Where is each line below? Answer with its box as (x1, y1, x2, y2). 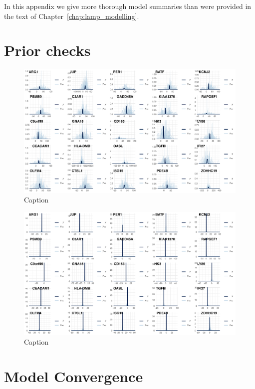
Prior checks (4, 40, 91, 60)
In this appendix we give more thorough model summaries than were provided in (4, 1, 252, 11)
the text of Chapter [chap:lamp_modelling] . (4, 10, 139, 21)
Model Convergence (4, 366, 143, 387)
